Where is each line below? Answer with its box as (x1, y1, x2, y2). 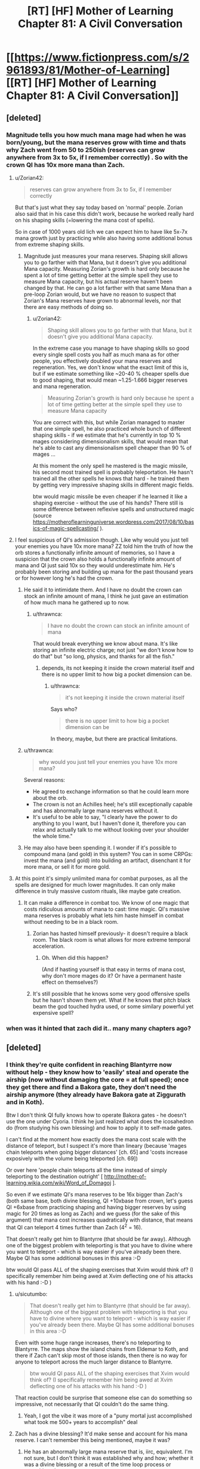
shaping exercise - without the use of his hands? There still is (32, 499, 184, 506)
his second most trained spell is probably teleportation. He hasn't (32, 468, 193, 476)
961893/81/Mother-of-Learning (6, 64, 166, 77)
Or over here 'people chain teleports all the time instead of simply (6, 1166, 167, 1174)
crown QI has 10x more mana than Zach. (6, 161, 125, 169)
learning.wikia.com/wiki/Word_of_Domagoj (6, 1179, 112, 1187)
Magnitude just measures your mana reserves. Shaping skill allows (23, 252, 188, 259)
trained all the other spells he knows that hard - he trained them (32, 474, 190, 482)
